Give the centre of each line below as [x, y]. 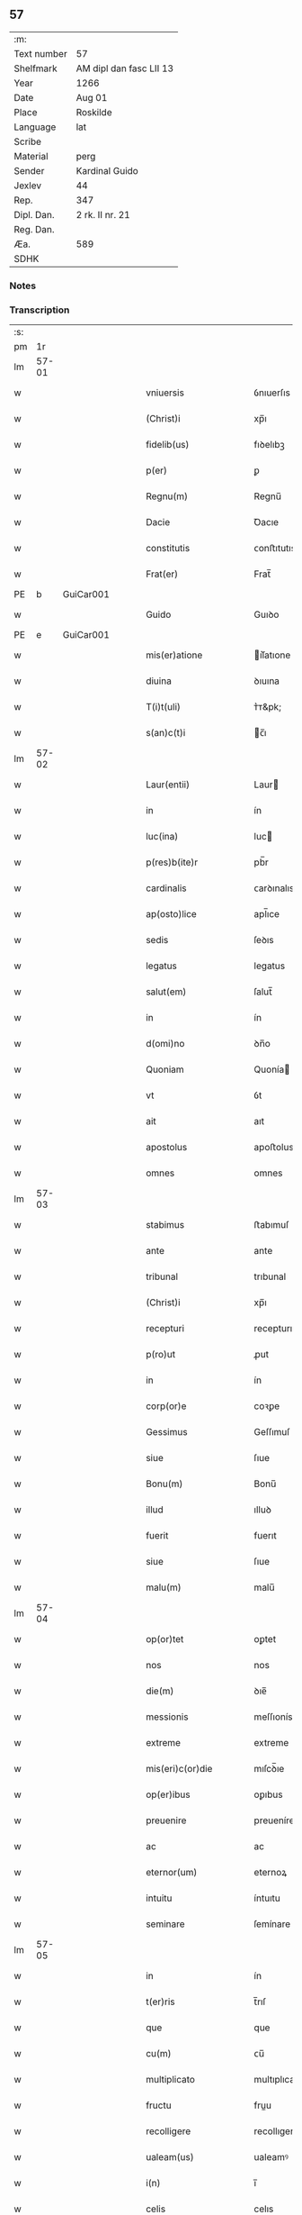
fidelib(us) [167, 445]
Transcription [40, 310]
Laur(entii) [168, 785]
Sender [29, 170]
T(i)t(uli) [163, 707]
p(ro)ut [160, 1355]
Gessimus [166, 1432]
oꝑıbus [268, 1794]
